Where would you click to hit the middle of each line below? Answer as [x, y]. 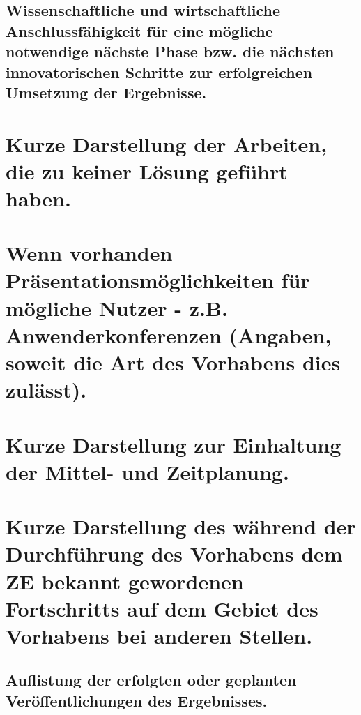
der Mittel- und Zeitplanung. [147, 471]
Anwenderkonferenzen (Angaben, [169, 334]
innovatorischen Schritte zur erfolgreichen [159, 71]
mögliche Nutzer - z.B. [117, 307]
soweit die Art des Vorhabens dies [173, 362]
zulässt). [46, 390]
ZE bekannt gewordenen [125, 581]
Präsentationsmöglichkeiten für [158, 280]
